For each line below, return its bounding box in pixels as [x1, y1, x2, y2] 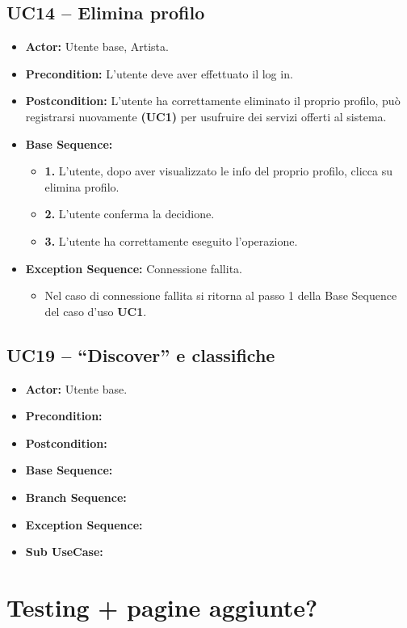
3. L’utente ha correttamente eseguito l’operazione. [44, 232, 298, 249]
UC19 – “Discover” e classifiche [6, 342, 275, 367]
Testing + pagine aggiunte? [6, 590, 318, 623]
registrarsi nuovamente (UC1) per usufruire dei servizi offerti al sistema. [25, 107, 387, 124]
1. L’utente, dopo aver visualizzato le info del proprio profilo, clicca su [44, 162, 392, 179]
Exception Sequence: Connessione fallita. [25, 259, 242, 276]
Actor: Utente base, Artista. [25, 38, 169, 55]
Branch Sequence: [25, 488, 127, 505]
